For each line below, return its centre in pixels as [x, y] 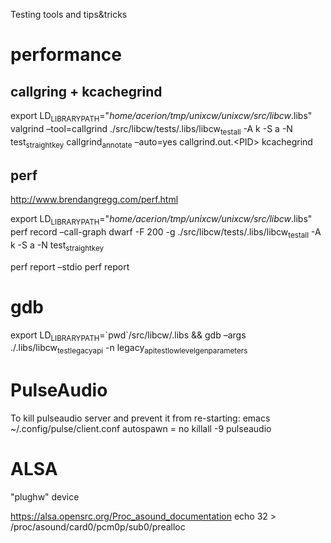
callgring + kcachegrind [86, 91]
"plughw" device [45, 497]
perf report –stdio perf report [70, 266]
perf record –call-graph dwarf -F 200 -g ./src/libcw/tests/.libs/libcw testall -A [166, 233]
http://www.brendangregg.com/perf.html [94, 200]
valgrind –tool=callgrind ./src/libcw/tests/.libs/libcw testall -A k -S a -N [151, 129]
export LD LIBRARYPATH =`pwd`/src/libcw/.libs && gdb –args [128, 336]
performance [66, 55]
